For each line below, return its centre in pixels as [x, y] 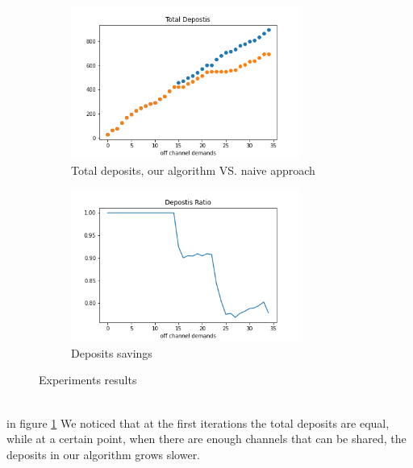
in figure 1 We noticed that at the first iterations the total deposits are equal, [198, 422]
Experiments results [88, 380]
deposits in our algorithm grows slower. [104, 454]
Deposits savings [112, 352]
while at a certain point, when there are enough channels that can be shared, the [206, 439]
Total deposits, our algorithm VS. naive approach [193, 170]
